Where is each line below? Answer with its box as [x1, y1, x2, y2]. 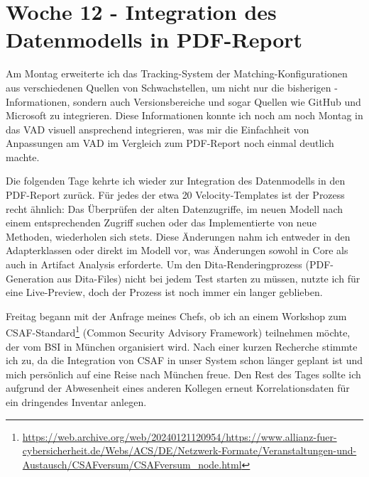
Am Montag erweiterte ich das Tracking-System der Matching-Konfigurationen [6, 66, 348, 81]
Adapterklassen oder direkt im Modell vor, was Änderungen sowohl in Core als [6, 243, 348, 258]
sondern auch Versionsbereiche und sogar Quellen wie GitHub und [72, 94, 361, 109]
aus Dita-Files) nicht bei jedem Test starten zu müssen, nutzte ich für [57, 270, 360, 285]
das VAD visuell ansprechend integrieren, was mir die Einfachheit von [6, 121, 309, 136]
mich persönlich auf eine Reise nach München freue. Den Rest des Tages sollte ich [6, 366, 361, 381]
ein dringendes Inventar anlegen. [6, 395, 147, 410]
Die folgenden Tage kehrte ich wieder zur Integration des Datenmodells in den [6, 173, 346, 188]
